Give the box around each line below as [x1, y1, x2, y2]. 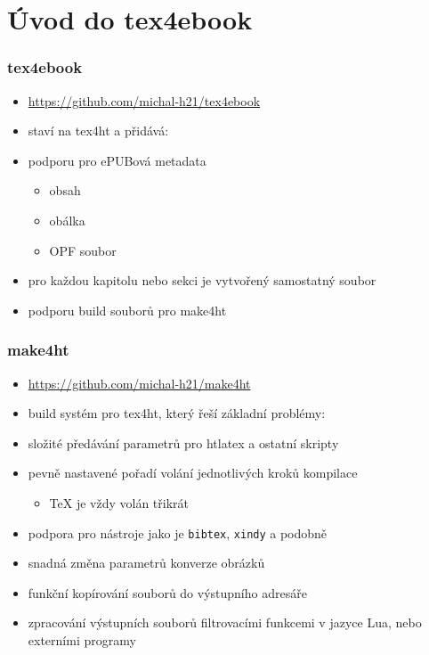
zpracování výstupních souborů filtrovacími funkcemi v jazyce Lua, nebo [28, 613, 422, 632]
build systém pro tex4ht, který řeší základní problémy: [28, 404, 326, 422]
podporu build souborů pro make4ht [28, 300, 227, 319]
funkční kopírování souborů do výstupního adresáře [28, 583, 307, 602]
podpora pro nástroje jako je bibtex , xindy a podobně [28, 523, 328, 542]
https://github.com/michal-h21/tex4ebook [28, 91, 261, 110]
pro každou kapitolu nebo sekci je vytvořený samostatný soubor [28, 271, 376, 290]
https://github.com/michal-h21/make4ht [28, 373, 251, 392]
